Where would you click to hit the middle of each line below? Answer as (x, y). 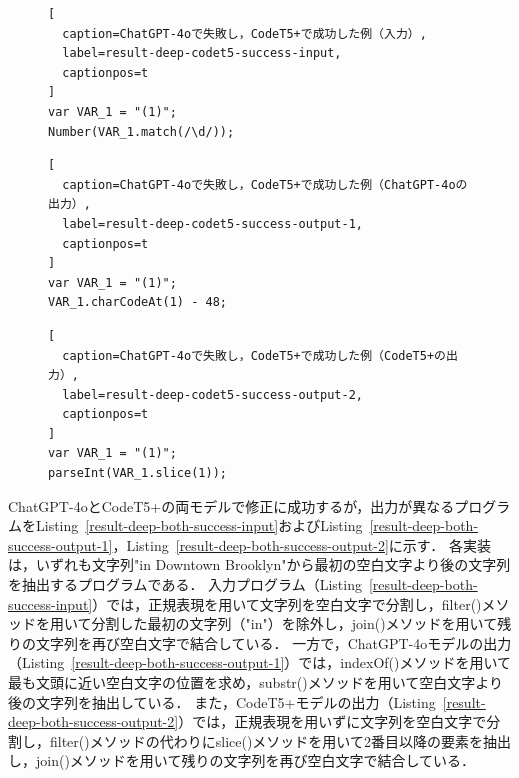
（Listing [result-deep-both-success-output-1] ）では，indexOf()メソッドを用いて (260, 662)
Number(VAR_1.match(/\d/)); (141, 131)
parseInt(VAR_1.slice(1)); (137, 473)
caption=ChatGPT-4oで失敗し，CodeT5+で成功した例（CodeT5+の (254, 355)
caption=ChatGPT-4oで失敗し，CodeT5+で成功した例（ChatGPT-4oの (265, 184)
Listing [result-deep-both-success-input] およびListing (199, 525)
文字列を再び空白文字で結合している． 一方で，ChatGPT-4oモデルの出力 (273, 642)
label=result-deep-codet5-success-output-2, (212, 394)
